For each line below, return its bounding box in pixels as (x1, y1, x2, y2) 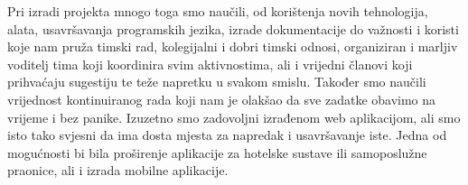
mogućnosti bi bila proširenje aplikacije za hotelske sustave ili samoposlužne (7, 143, 427, 162)
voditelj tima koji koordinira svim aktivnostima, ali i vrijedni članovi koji (7, 54, 413, 73)
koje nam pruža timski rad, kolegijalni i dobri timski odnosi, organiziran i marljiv (7, 37, 458, 56)
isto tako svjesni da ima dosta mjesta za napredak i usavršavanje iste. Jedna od (7, 125, 447, 144)
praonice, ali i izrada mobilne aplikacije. (7, 161, 229, 180)
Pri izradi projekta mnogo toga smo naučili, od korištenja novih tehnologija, (7, 2, 428, 20)
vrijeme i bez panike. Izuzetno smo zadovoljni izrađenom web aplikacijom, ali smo (7, 107, 461, 126)
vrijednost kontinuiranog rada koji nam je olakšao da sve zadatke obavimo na (7, 89, 436, 108)
